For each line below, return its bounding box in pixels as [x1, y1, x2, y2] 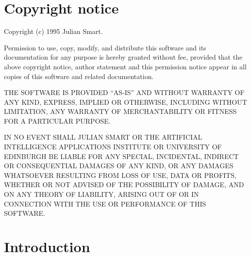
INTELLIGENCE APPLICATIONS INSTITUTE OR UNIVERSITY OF [4, 142, 222, 152]
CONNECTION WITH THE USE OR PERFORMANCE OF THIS [4, 198, 206, 208]
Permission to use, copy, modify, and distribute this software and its [4, 42, 206, 52]
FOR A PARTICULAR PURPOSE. [4, 115, 111, 126]
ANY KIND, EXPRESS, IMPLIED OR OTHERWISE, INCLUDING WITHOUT [4, 96, 247, 107]
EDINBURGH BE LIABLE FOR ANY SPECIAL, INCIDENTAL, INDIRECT [4, 151, 239, 161]
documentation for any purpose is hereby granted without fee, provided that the [4, 52, 243, 62]
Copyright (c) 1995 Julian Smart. [4, 26, 103, 36]
